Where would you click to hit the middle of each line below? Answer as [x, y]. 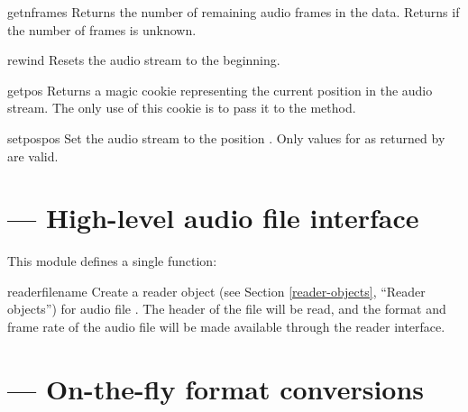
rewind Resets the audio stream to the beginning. [144, 60]
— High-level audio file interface [213, 218]
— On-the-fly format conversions [216, 388]
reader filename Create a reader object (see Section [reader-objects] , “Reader [216, 291]
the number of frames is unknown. [102, 29]
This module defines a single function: [112, 261]
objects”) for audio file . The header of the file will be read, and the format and [227, 309]
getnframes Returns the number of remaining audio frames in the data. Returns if [234, 12]
